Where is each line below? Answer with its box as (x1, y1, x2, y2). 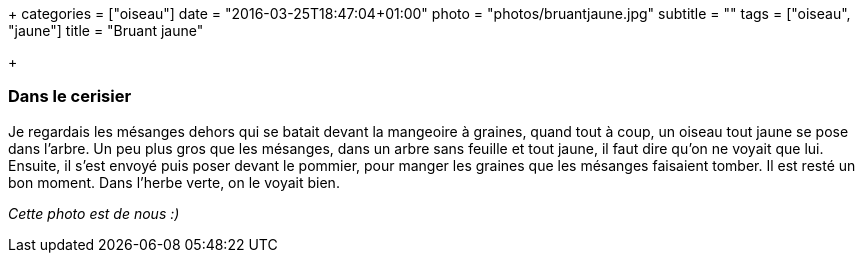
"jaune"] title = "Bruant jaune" (8, 22, 204, 39)
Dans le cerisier (8, 86, 132, 107)
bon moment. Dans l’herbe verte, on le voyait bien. (8, 173, 340, 191)
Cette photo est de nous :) (8, 204, 180, 222)
